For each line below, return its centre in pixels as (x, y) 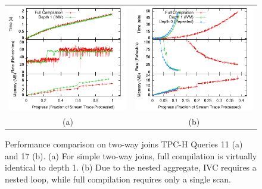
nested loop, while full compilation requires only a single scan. (118, 179)
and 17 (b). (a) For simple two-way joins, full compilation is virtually (131, 155)
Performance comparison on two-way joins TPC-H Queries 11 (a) (124, 144)
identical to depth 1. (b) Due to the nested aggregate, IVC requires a (131, 167)
